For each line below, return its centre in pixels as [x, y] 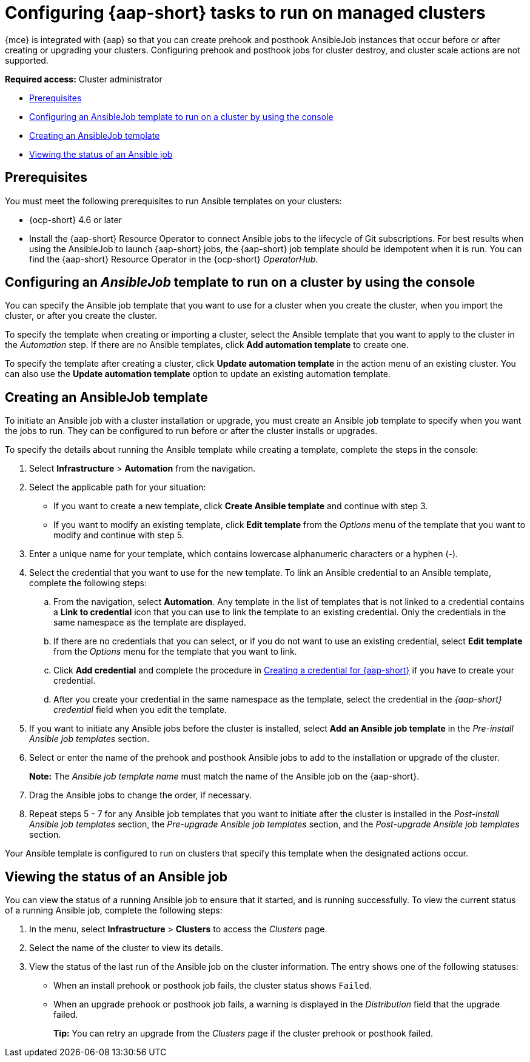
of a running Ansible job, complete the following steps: [114, 910]
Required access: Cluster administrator [84, 79]
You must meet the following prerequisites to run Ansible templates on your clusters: [173, 201]
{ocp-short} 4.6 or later [75, 219]
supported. [27, 60]
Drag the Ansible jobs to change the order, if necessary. [141, 795]
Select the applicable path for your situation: [118, 487]
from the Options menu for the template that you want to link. [175, 652]
